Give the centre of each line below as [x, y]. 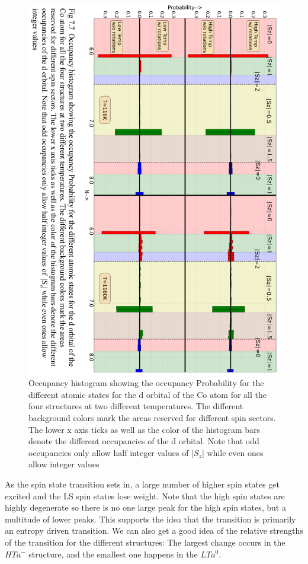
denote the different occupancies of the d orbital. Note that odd [144, 441]
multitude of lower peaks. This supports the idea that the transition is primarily [150, 519]
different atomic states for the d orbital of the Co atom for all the [148, 394]
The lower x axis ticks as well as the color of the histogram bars [144, 429]
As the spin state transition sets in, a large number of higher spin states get [142, 484]
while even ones [235, 452]
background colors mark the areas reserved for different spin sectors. [152, 417]
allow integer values [64, 464]
